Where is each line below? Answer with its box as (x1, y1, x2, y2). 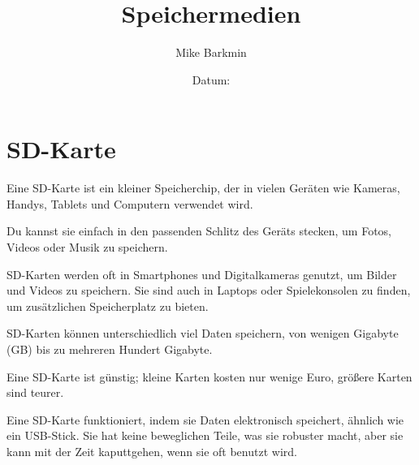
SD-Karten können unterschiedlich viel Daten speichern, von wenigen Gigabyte (6, 325, 399, 342)
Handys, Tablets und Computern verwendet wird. (6, 195, 253, 212)
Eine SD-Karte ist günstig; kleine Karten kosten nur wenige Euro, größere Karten (6, 368, 413, 385)
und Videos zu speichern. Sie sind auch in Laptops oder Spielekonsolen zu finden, (6, 282, 411, 299)
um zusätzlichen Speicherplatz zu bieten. (6, 297, 209, 314)
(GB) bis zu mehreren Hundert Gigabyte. (6, 341, 213, 357)
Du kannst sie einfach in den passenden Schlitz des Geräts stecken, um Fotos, (6, 222, 391, 239)
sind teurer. (6, 384, 64, 401)
